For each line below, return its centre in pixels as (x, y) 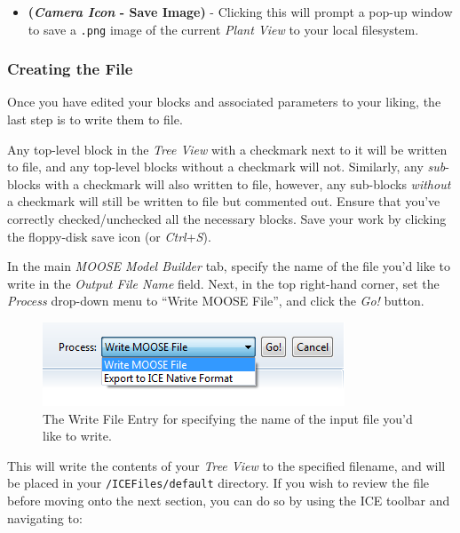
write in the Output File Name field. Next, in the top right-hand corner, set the (223, 283)
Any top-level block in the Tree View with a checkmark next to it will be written (227, 149)
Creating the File (70, 69)
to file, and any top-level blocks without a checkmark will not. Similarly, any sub (226, 167)
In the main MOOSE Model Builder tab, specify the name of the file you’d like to (229, 266)
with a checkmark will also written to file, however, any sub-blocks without (248, 183)
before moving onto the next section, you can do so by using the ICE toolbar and (229, 501)
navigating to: (45, 517)
